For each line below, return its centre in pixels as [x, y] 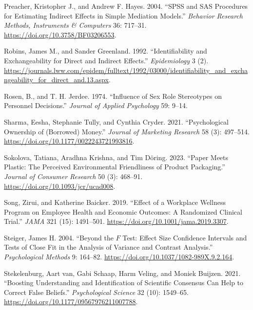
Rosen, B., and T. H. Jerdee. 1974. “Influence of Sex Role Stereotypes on [113, 96]
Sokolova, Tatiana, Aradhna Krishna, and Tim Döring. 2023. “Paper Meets [116, 157]
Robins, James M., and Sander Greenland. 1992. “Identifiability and [106, 51]
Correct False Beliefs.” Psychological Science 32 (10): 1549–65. [96, 292]
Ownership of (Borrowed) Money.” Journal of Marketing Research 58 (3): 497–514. [127, 131]
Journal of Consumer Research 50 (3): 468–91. [73, 176]
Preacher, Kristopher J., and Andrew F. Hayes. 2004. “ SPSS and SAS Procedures [126, 6]
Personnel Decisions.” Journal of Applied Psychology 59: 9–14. [96, 105]
